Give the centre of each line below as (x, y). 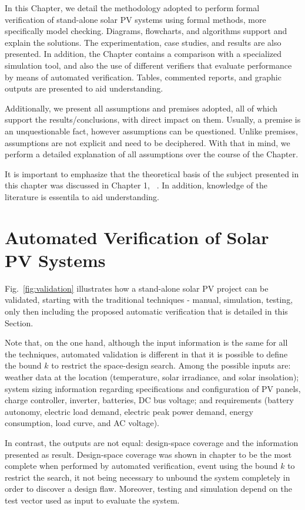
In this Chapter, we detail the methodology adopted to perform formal (132, 8)
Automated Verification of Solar (137, 237)
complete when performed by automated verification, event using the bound (141, 466)
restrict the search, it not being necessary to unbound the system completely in (148, 477)
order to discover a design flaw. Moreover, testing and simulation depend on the (148, 489)
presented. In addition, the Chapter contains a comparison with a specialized (143, 54)
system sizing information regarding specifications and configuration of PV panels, (153, 388)
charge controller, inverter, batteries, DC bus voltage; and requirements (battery (149, 400)
